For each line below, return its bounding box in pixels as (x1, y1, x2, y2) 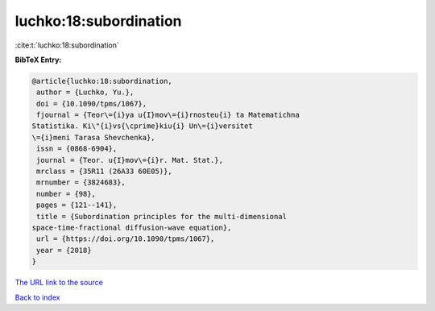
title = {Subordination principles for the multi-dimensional (36, 212, 288, 221)
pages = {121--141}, (36, 201, 118, 209)
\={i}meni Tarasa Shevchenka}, (31, 133, 156, 142)
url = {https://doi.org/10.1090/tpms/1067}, (36, 234, 215, 243)
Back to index (14, 292, 60, 302)
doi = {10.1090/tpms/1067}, (36, 99, 147, 108)
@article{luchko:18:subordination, (31, 77, 172, 85)
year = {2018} (36, 246, 92, 255)
